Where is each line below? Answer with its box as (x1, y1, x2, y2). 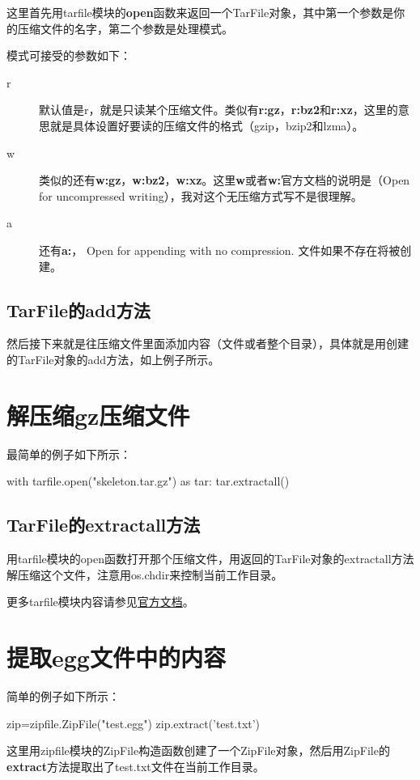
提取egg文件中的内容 (6, 641, 226, 673)
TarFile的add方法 (6, 297, 151, 322)
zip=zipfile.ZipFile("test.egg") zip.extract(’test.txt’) (6, 714, 261, 731)
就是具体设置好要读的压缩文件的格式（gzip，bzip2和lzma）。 (49, 117, 364, 134)
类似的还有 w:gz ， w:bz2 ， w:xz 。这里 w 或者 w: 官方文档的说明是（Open (39, 172, 410, 189)
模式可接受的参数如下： (6, 47, 131, 64)
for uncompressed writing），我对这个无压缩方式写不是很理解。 (39, 187, 363, 204)
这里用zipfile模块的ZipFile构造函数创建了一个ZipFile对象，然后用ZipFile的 (6, 742, 390, 759)
